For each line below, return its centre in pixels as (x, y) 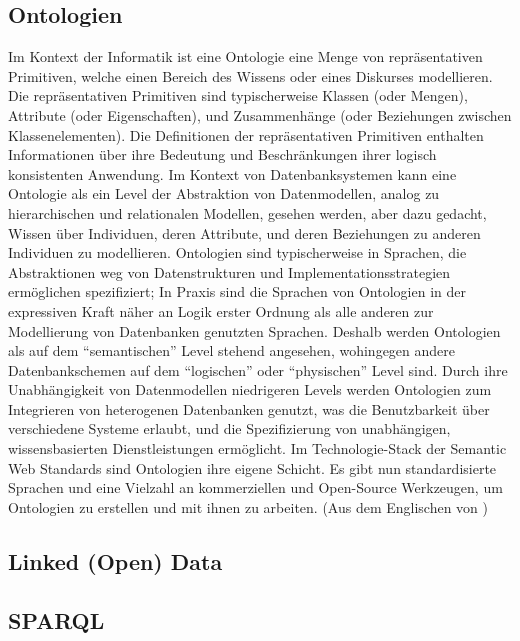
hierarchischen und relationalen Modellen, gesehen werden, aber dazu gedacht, (247, 212)
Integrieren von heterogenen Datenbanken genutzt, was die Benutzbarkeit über (249, 408)
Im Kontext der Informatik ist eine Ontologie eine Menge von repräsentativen (245, 56)
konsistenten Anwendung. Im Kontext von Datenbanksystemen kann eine (232, 173)
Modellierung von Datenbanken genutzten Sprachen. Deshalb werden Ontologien (254, 330)
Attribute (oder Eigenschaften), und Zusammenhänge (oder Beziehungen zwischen (260, 114)
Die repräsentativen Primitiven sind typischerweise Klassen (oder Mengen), (238, 95)
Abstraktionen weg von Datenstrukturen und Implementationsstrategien (229, 271)
